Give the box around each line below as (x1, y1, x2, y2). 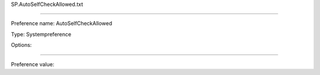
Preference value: (11, 60, 55, 67)
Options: (11, 42, 32, 49)
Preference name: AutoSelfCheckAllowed (11, 20, 113, 27)
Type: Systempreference (11, 30, 72, 37)
